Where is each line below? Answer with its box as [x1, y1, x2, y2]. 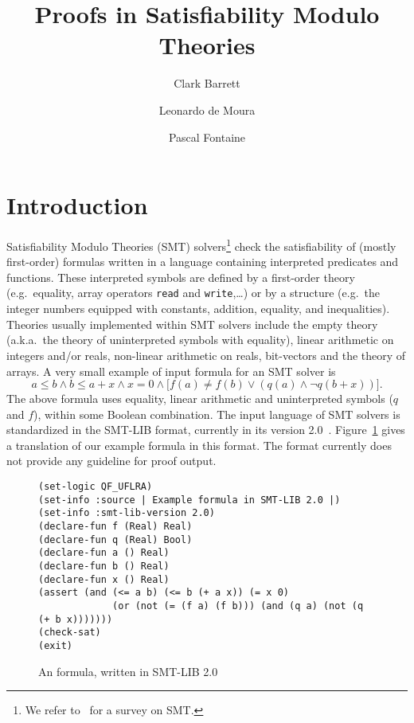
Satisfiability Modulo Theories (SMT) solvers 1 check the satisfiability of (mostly [6, 236, 396, 254]
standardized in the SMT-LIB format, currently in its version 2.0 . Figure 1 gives [6, 421, 405, 438]
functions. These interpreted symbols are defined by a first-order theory [6, 268, 355, 285]
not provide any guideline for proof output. [6, 452, 217, 469]
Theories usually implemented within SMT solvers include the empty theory [6, 315, 378, 332]
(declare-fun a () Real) [38, 547, 170, 559]
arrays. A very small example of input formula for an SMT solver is [6, 362, 336, 379]
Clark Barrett [174, 75, 240, 92]
